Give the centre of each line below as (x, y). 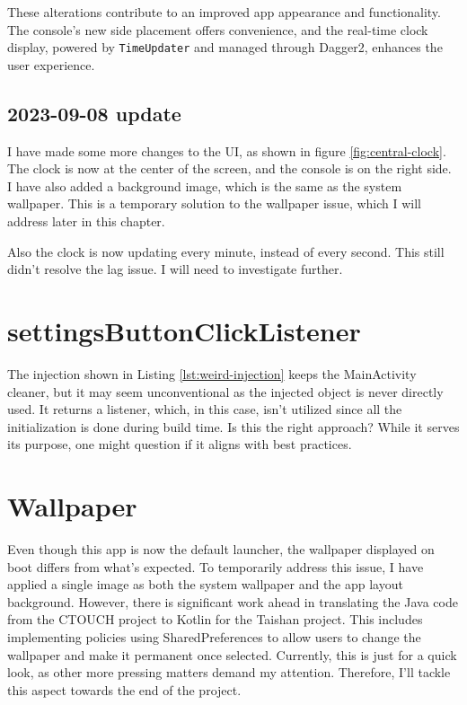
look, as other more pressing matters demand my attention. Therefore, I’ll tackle (229, 672)
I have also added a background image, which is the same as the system (205, 185)
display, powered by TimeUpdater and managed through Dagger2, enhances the (225, 47)
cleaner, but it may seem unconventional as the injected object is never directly (225, 391)
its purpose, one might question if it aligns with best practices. (180, 444)
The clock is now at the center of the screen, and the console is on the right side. (229, 168)
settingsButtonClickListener (184, 330)
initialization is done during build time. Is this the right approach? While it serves (233, 426)
